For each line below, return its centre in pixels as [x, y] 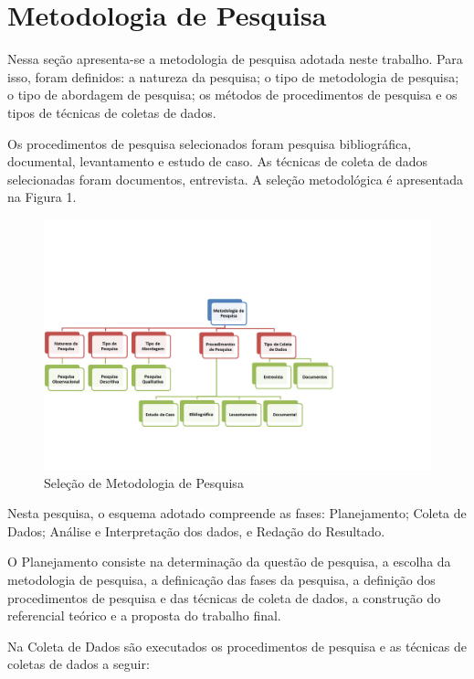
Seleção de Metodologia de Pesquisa [144, 482]
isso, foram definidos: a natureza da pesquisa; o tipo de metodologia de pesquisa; [233, 76]
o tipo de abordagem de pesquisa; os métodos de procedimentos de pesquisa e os [232, 95]
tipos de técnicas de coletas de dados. [112, 112]
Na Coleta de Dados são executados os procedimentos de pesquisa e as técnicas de [237, 646]
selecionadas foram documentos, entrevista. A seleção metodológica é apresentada [236, 179]
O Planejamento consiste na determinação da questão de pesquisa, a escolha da [229, 562]
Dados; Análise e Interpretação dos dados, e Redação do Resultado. [196, 530]
